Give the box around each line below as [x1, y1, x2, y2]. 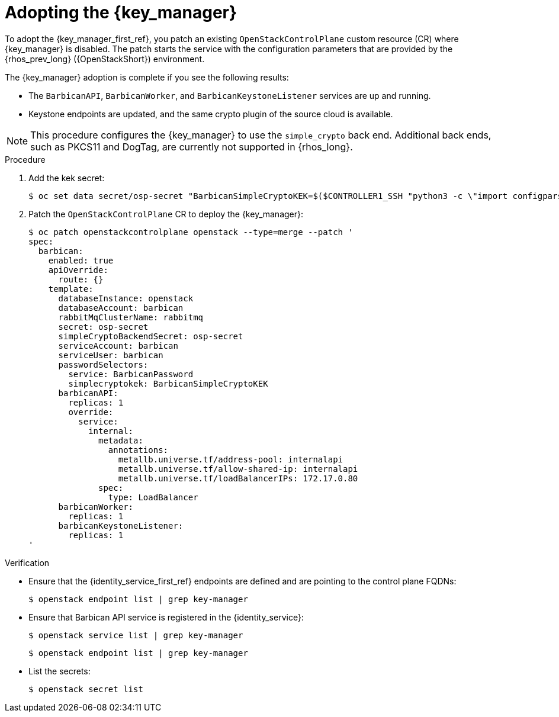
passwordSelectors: [58, 359, 149, 369]
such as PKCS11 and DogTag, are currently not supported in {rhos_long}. [30, 140, 353, 153]
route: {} [58, 274, 104, 284]
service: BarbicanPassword [68, 369, 194, 379]
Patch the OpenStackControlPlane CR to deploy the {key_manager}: [28, 208, 304, 219]
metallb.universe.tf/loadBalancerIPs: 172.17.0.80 [118, 473, 358, 483]
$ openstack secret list [28, 684, 143, 694]
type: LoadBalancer [108, 492, 198, 502]
